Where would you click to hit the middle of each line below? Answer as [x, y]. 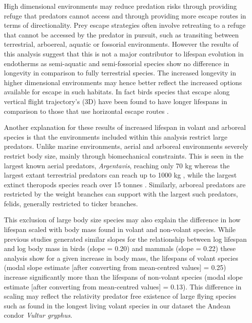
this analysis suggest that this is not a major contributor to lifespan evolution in [124, 53]
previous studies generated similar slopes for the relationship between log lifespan [126, 239]
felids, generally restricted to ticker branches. [71, 203]
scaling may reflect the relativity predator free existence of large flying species [120, 296]
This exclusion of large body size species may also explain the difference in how [122, 220]
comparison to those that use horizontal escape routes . [87, 111]
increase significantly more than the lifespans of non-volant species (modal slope [123, 277]
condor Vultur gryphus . [38, 315]
